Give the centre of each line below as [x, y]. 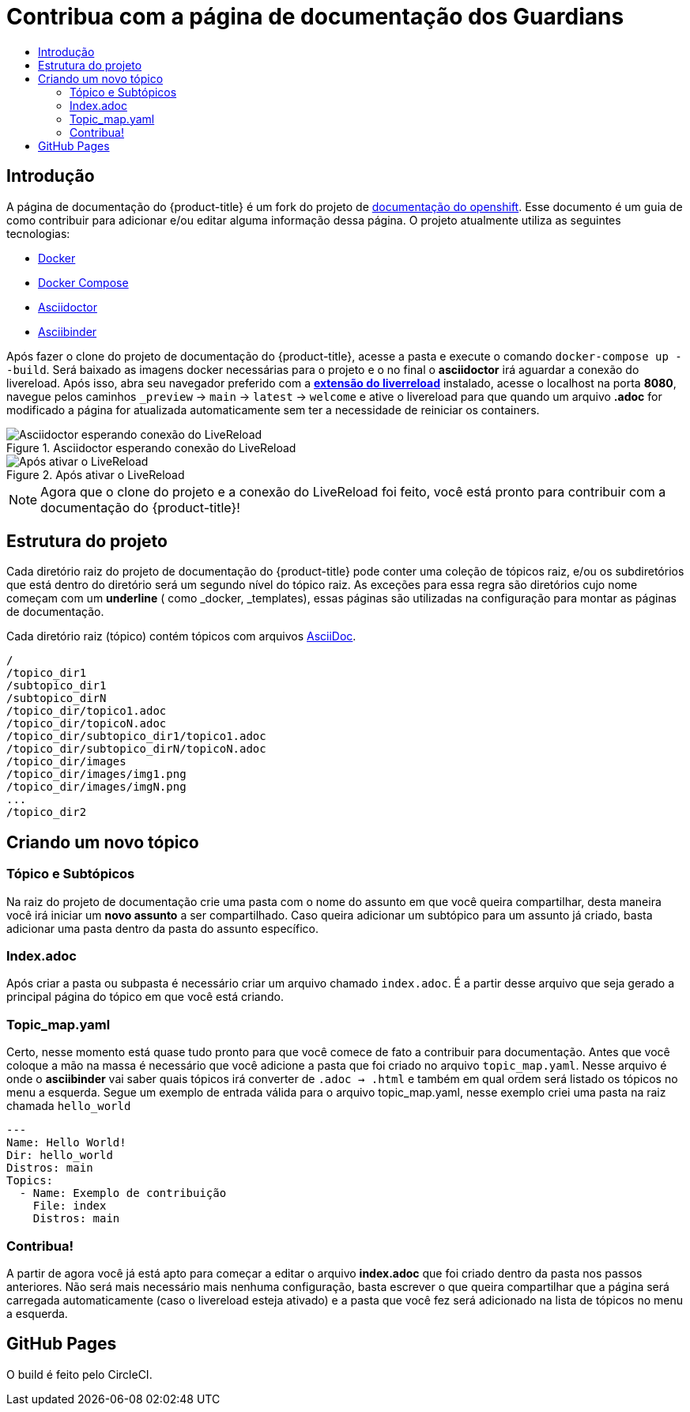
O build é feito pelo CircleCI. [79, 1374]
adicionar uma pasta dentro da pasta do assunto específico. [162, 928]
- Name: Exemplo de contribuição [123, 1193]
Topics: [30, 1181]
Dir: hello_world [60, 1155]
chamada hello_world [69, 1106]
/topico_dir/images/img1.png [96, 774]
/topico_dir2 [47, 812]
